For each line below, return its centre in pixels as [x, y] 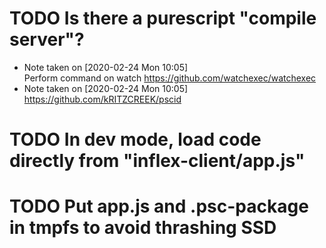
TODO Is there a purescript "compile [163, 18]
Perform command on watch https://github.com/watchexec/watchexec [170, 78]
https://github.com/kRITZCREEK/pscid [102, 99]
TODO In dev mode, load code [135, 139]
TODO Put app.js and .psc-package [159, 206]
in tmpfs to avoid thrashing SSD [143, 228]
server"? [47, 39]
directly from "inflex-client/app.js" [157, 161]
